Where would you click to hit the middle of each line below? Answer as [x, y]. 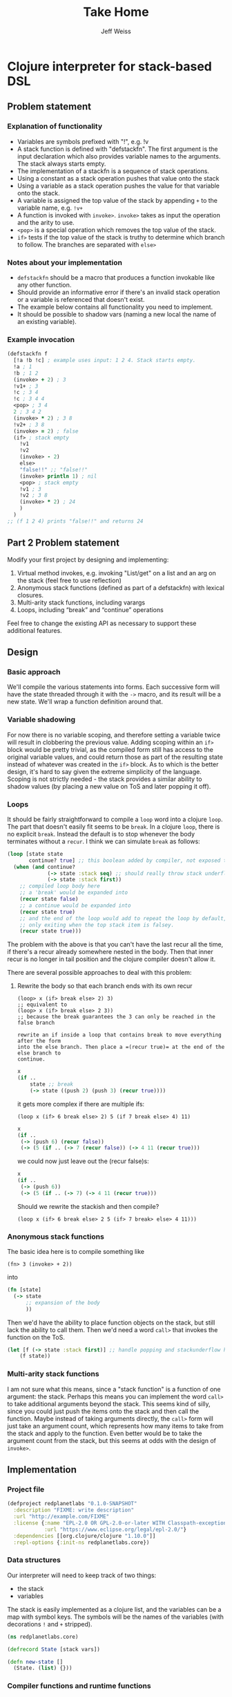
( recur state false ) [49, 899]
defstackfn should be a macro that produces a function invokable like [116, 277]
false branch [36, 1023]
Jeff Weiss [116, 31]
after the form [39, 1041]
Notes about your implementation [65, 262]
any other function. [44, 285]
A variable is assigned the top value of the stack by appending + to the [117, 200]
